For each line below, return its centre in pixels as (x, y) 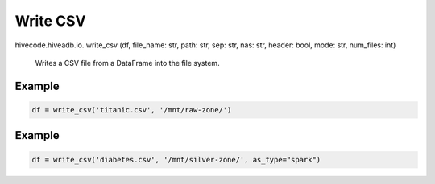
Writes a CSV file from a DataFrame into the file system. (128, 63)
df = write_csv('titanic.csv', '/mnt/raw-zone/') (132, 110)
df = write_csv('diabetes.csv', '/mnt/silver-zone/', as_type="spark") (176, 159)
